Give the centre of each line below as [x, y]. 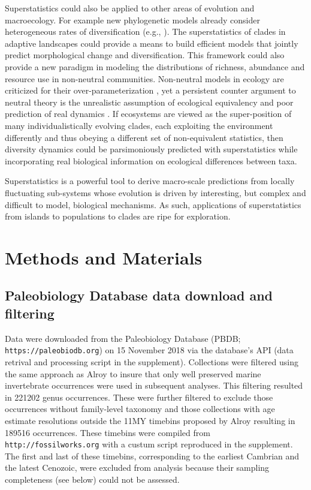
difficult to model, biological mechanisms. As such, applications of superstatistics [153, 204]
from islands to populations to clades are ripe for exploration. [118, 216]
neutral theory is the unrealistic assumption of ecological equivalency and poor [149, 102]
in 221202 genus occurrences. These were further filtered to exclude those [139, 397]
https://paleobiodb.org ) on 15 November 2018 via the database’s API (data [149, 350]
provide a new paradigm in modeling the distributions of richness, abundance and [155, 66]
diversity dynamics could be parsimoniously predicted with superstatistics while [151, 149]
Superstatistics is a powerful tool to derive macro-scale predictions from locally [150, 181]
